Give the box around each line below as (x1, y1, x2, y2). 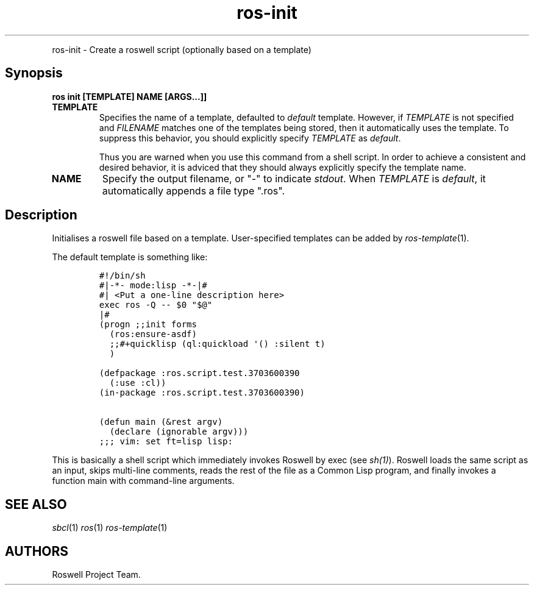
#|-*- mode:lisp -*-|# (99, 280, 207, 291)
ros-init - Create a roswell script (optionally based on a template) (52, 44, 311, 55)
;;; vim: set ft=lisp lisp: (99, 436, 233, 447)
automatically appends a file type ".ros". (102, 184, 285, 197)
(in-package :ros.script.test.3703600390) (99, 388, 305, 398)
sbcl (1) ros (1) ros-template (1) (52, 522, 168, 533)
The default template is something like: (52, 252, 208, 263)
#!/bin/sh (99, 271, 146, 281)
